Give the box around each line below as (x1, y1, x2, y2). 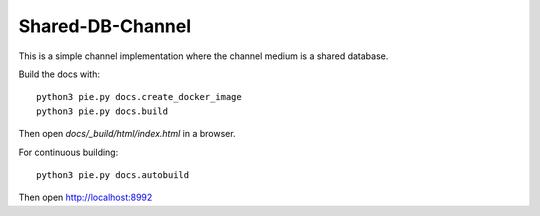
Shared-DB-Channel (18, 15, 192, 37)
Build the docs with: (18, 68, 100, 80)
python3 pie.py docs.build (36, 105, 169, 117)
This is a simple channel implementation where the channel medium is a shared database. (18, 50, 389, 62)
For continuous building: (18, 146, 119, 158)
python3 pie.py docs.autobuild (36, 169, 190, 180)
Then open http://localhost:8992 (18, 191, 153, 204)
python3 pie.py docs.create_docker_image (36, 91, 242, 103)
